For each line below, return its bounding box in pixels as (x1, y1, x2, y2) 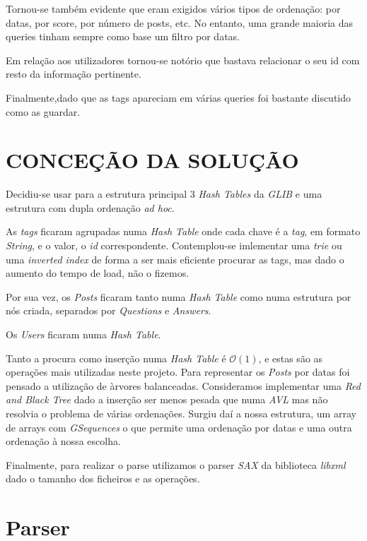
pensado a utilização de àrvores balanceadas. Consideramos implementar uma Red (6, 378, 361, 393)
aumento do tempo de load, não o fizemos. (6, 266, 190, 280)
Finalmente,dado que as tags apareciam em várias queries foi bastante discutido (6, 90, 351, 105)
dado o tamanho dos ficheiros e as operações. (6, 471, 200, 486)
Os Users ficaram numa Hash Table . (6, 327, 161, 342)
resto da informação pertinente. (6, 66, 141, 81)
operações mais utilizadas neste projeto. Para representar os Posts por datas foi (6, 364, 350, 379)
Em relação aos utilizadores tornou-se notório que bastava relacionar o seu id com (6, 52, 360, 67)
